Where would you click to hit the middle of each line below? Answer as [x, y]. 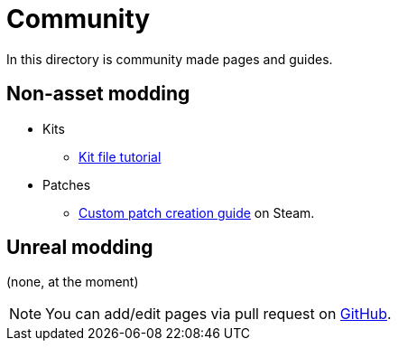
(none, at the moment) [73, 282]
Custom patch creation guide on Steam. [197, 212]
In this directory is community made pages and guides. [170, 59]
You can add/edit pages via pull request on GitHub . [218, 314]
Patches [67, 184]
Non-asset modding [98, 94]
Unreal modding [80, 248]
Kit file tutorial [120, 156]
